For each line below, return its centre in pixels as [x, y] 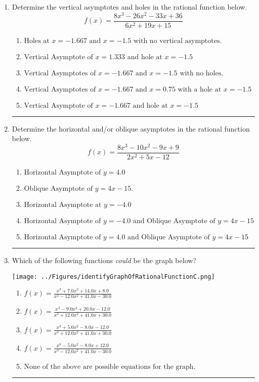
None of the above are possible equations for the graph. [110, 367]
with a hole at [200, 89]
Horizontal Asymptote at [63, 205]
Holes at [37, 41]
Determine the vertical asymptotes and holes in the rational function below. [129, 7]
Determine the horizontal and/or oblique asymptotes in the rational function [131, 128]
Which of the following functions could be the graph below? [104, 260]
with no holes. [202, 73]
